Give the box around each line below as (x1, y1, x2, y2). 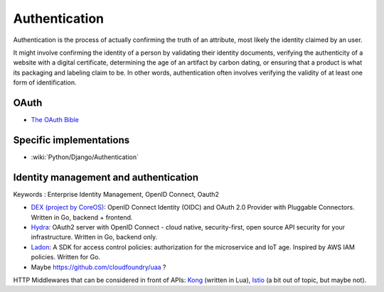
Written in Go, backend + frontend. (31, 213, 133, 222)
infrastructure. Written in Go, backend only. (31, 233, 158, 242)
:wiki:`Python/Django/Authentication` (31, 153, 139, 161)
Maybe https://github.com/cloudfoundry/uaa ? (31, 263, 166, 271)
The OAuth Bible (31, 116, 80, 124)
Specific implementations (13, 134, 130, 146)
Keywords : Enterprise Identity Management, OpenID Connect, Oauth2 (13, 190, 220, 198)
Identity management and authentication (13, 171, 199, 183)
